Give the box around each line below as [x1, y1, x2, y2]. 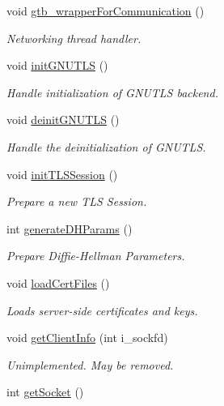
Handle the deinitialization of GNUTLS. [6, 138, 206, 155]
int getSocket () [6, 383, 84, 400]
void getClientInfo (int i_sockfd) [6, 329, 168, 346]
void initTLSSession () [6, 165, 118, 182]
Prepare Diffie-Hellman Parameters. [6, 247, 185, 264]
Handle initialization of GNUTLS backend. [6, 83, 218, 100]
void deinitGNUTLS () [6, 111, 120, 128]
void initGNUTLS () [6, 57, 108, 74]
